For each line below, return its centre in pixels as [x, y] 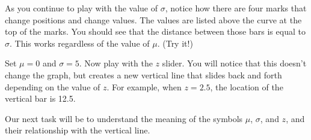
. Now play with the [116, 63]
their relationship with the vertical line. [78, 130]
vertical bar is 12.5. [40, 98]
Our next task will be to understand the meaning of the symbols [124, 118]
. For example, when [144, 86]
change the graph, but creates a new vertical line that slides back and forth [143, 74]
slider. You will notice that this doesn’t [234, 63]
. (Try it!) [175, 43]
